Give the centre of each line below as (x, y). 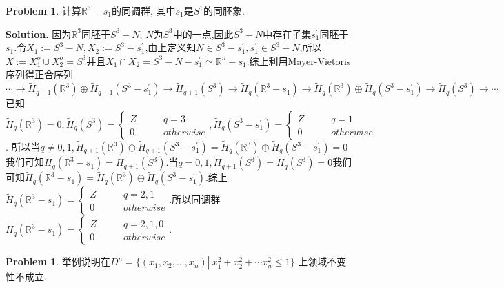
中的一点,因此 (203, 33)
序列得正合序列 (39, 74)
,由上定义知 (171, 47)
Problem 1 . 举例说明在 (58, 261)
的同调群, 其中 (143, 10)
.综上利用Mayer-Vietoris (299, 60)
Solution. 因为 (39, 33)
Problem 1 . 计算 (43, 10)
